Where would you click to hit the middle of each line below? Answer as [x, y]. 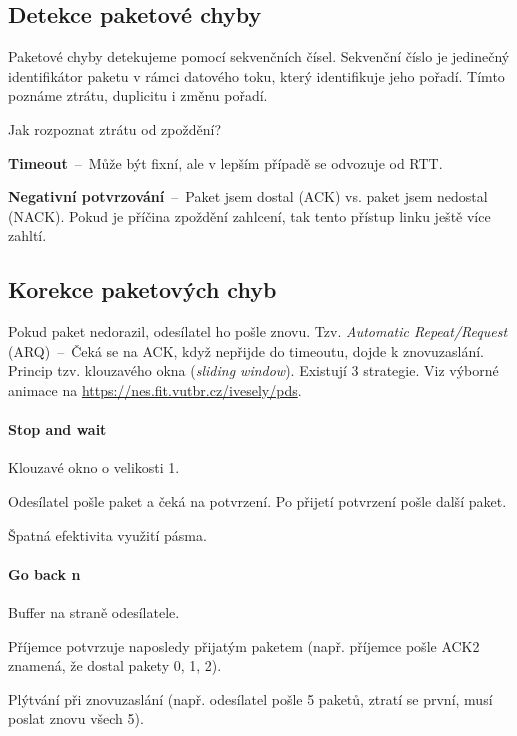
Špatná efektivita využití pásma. [107, 534]
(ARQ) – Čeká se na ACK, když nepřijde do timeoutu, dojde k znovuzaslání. [246, 350]
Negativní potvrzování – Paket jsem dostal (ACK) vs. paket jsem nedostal [248, 196]
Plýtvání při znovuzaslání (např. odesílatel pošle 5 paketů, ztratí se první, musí [250, 698]
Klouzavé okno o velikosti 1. [94, 467]
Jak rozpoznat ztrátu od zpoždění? [115, 128]
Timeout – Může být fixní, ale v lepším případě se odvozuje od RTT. [225, 162]
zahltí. [27, 235]
